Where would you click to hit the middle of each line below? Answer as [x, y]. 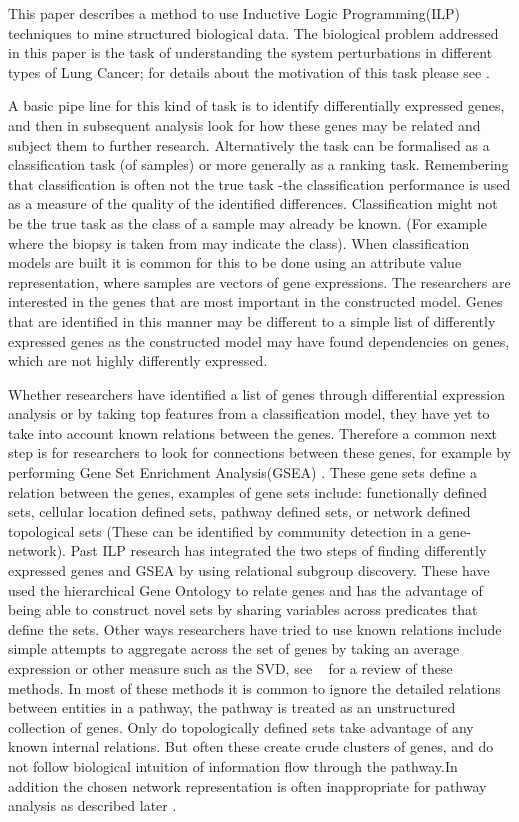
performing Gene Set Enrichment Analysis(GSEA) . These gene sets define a [242, 472]
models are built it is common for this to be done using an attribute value [235, 262]
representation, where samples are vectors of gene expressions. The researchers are [259, 281]
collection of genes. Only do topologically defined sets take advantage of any [241, 726]
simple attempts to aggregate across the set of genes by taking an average [234, 648]
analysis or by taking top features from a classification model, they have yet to [249, 413]
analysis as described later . [92, 805]
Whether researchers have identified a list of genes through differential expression [256, 393]
